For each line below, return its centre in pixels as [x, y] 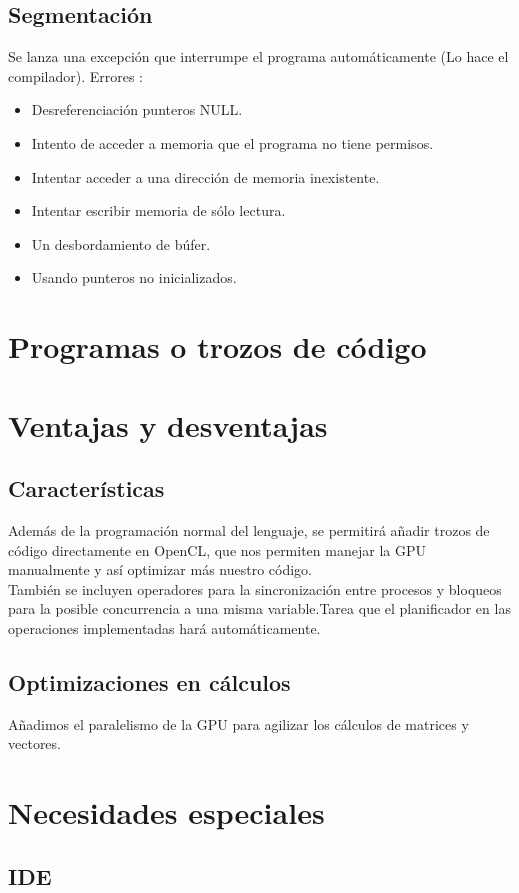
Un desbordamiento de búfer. [121, 243]
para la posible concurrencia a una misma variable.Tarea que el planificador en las [259, 608]
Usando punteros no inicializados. [134, 277]
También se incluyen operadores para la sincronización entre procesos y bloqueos [255, 588]
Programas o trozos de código [217, 346]
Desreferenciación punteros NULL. [137, 109]
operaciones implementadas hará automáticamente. [164, 627]
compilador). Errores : [76, 75]
